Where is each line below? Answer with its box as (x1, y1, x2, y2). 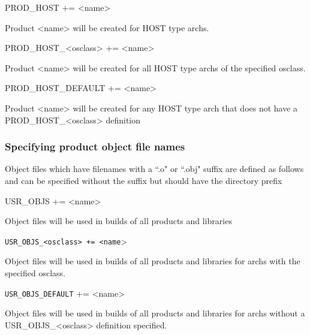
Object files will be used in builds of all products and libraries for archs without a (5, 307, 305, 319)
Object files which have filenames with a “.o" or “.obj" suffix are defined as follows (5, 162, 304, 175)
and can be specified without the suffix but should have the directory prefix (5, 174, 282, 186)
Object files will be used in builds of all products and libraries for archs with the (5, 255, 300, 267)
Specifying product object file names (5, 139, 185, 154)
